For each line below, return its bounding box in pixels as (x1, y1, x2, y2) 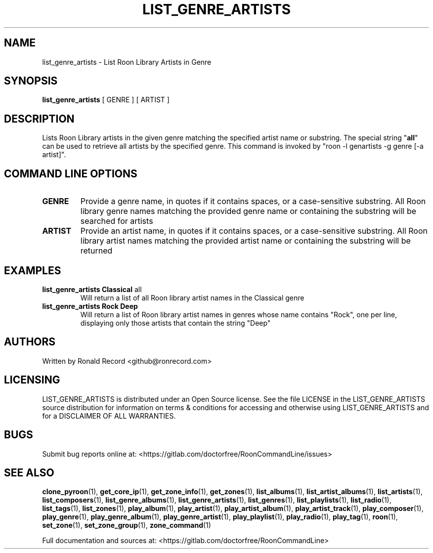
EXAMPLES (4, 264, 61, 277)
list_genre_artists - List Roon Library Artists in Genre (42, 57, 212, 66)
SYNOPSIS (4, 75, 58, 87)
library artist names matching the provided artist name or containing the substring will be (80, 236, 411, 246)
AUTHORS (4, 336, 56, 348)
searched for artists (80, 216, 153, 226)
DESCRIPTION (4, 112, 75, 125)
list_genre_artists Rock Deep (42, 301, 138, 310)
